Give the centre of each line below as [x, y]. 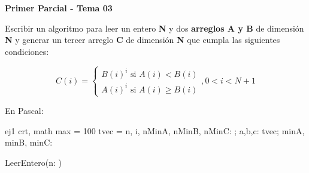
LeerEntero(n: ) [33, 162]
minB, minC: [29, 142]
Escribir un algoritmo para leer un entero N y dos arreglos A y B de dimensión [154, 28]
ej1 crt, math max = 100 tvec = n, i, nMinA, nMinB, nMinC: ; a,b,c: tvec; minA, [155, 130]
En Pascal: [24, 110]
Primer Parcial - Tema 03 [59, 8]
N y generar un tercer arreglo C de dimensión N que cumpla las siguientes [143, 40]
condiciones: [27, 51]
